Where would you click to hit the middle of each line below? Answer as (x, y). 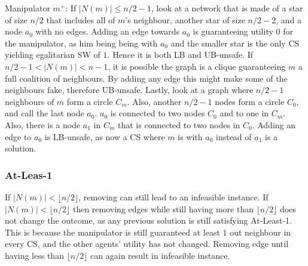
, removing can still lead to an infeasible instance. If (173, 197)
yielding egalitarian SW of (53, 55)
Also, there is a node (43, 124)
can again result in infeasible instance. (160, 255)
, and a (289, 19)
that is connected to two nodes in (179, 124)
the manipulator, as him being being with (81, 43)
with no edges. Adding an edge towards (108, 31)
